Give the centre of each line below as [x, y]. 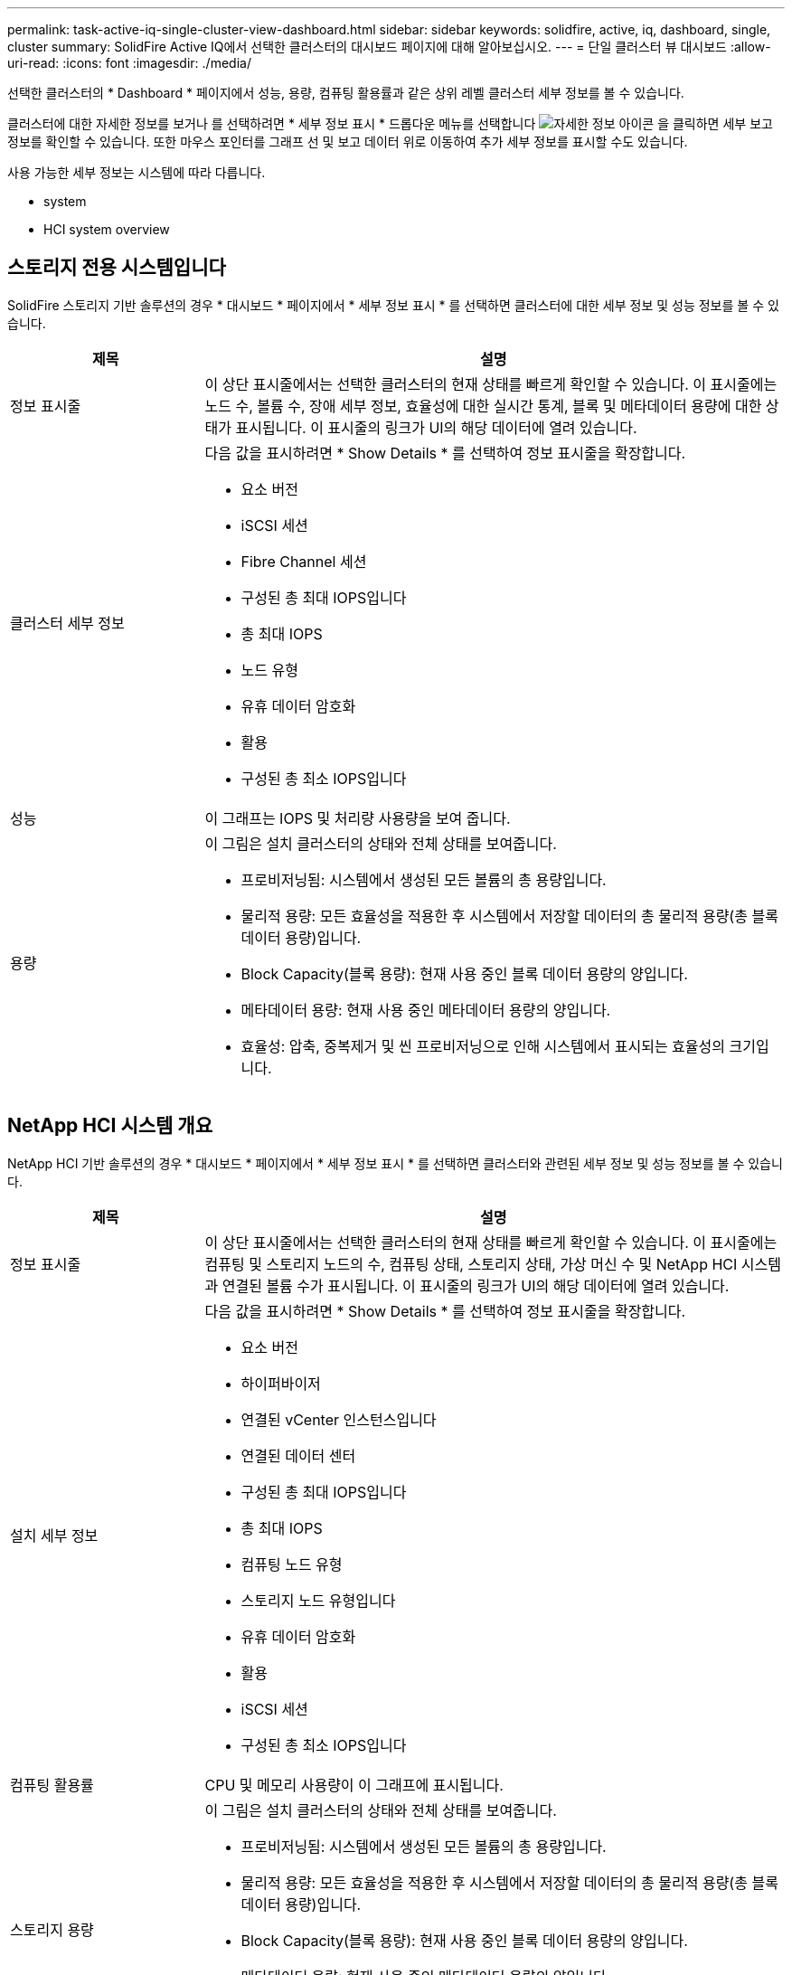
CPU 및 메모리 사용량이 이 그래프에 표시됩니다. [354, 1785]
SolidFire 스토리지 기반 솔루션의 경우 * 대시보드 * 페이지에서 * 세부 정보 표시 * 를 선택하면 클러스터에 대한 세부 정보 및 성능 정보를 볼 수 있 [393, 305]
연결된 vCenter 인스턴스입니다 [339, 1419]
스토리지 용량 [52, 1929]
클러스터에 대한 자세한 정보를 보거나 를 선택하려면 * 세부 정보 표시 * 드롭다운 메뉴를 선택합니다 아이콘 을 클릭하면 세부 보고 [390, 123]
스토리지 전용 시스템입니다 [117, 268]
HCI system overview [107, 229]
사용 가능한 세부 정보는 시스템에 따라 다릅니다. [137, 172]
